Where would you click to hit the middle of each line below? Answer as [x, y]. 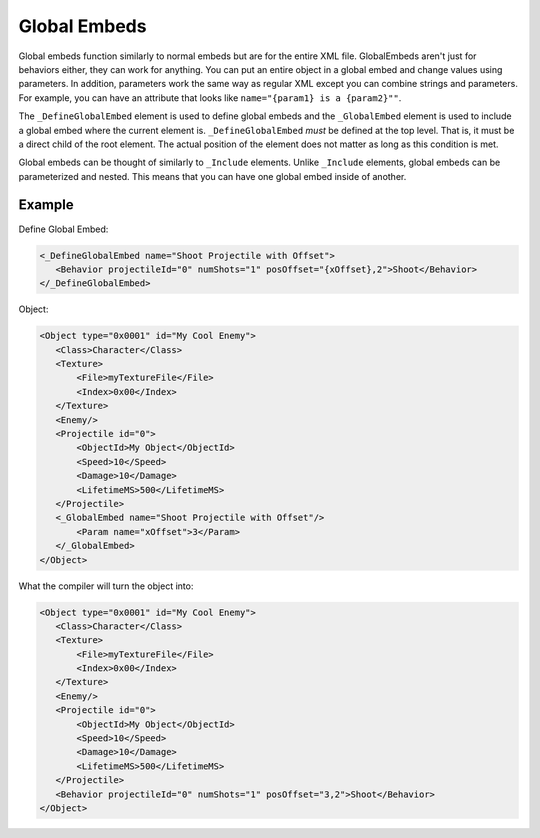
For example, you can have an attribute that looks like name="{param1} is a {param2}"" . [210, 97]
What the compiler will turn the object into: [106, 586]
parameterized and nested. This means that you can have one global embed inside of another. [212, 176]
